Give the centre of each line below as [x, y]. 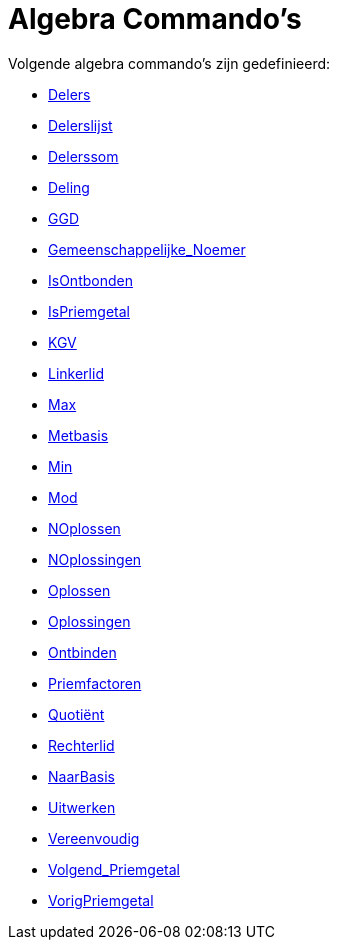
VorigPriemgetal [101, 900]
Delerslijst [80, 125]
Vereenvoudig [94, 838]
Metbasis [78, 435]
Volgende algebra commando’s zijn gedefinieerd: [169, 63]
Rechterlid [81, 745]
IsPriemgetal [89, 311]
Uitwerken [82, 807]
